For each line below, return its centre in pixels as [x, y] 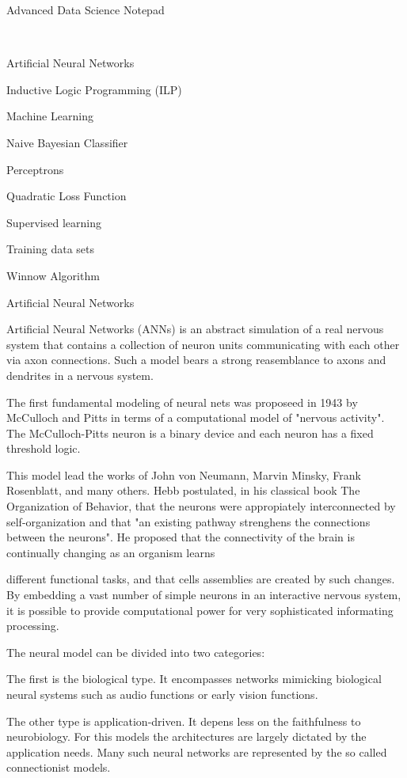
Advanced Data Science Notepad [86, 9]
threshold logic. [44, 448]
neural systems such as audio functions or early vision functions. [162, 694]
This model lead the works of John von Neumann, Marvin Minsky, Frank [184, 474]
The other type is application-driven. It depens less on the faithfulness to [184, 721]
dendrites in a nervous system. [80, 375]
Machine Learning [50, 116]
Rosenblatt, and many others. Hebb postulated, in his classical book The [183, 490]
